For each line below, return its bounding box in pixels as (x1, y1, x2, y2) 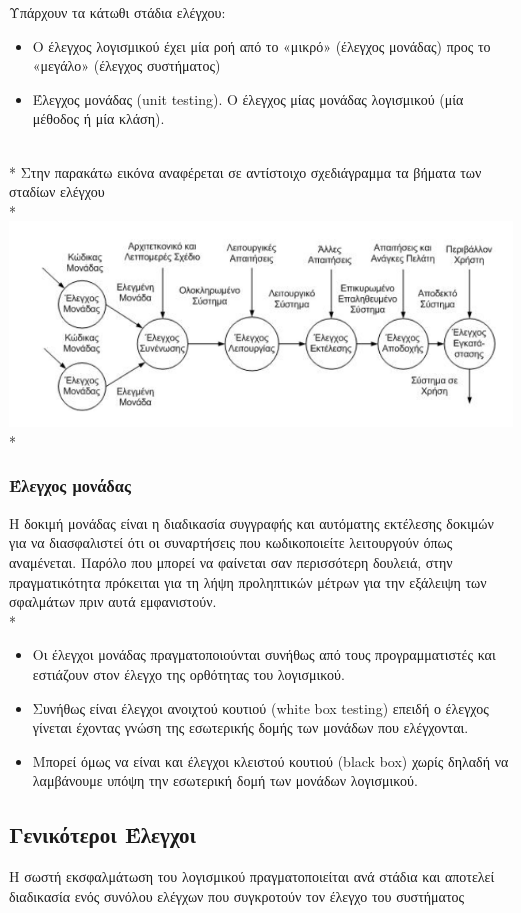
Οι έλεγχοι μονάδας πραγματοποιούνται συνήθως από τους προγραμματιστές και (32, 644, 496, 665)
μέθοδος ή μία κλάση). (32, 108, 165, 129)
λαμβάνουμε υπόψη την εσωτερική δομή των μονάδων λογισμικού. (32, 770, 418, 791)
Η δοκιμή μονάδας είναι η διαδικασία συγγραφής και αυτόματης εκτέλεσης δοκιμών (9, 512, 494, 533)
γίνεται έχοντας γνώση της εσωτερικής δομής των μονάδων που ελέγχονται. (32, 717, 469, 738)
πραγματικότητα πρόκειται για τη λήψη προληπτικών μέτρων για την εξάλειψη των (9, 571, 487, 592)
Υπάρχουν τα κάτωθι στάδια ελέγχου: (9, 2, 226, 22)
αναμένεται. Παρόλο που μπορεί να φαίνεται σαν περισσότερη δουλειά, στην (9, 551, 453, 572)
